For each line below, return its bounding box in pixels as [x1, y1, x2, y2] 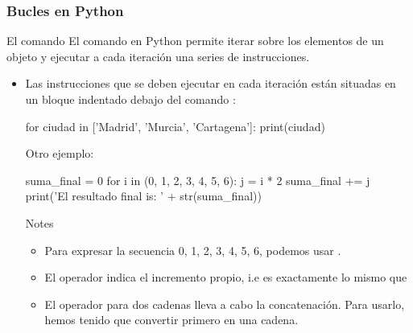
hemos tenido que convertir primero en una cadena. [44, 311, 299, 328]
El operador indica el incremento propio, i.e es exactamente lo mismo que [44, 269, 407, 286]
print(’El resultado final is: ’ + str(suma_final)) [25, 187, 262, 204]
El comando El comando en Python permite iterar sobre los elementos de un [6, 32, 384, 49]
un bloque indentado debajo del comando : [25, 91, 236, 107]
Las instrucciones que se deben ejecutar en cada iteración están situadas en [25, 75, 396, 92]
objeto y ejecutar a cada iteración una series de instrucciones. [6, 47, 310, 64]
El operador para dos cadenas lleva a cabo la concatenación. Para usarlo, [44, 295, 405, 312]
